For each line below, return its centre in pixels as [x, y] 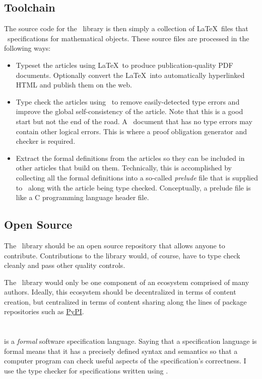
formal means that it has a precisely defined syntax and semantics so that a [121, 351]
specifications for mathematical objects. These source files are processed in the [128, 38]
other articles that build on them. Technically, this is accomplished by [124, 168]
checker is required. [46, 141]
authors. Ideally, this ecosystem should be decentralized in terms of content [120, 292]
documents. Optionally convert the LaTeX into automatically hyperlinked [130, 75]
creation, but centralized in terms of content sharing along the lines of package [125, 301]
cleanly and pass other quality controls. [65, 265]
